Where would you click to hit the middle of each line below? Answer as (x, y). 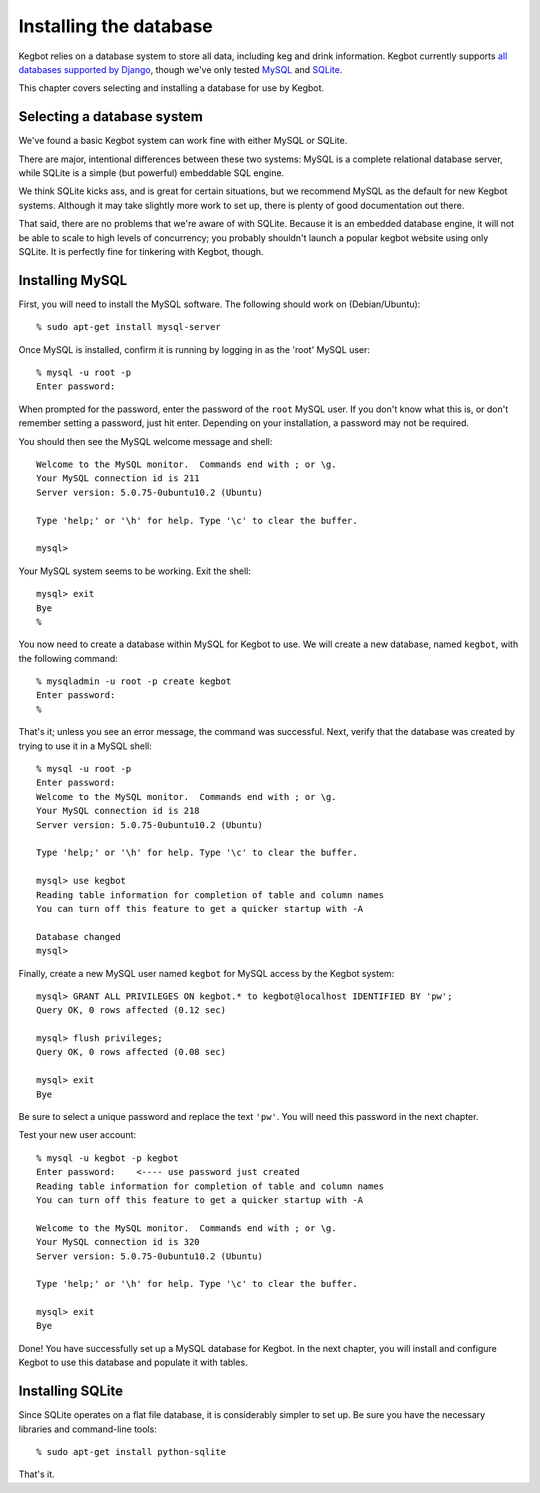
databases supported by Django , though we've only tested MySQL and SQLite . (180, 69)
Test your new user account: (77, 1135)
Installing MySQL (73, 280)
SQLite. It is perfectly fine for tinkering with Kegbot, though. (141, 251)
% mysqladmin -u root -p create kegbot (134, 681)
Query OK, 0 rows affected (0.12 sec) (131, 1010)
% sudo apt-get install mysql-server (129, 327)
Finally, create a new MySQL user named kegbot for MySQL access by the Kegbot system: (206, 973)
